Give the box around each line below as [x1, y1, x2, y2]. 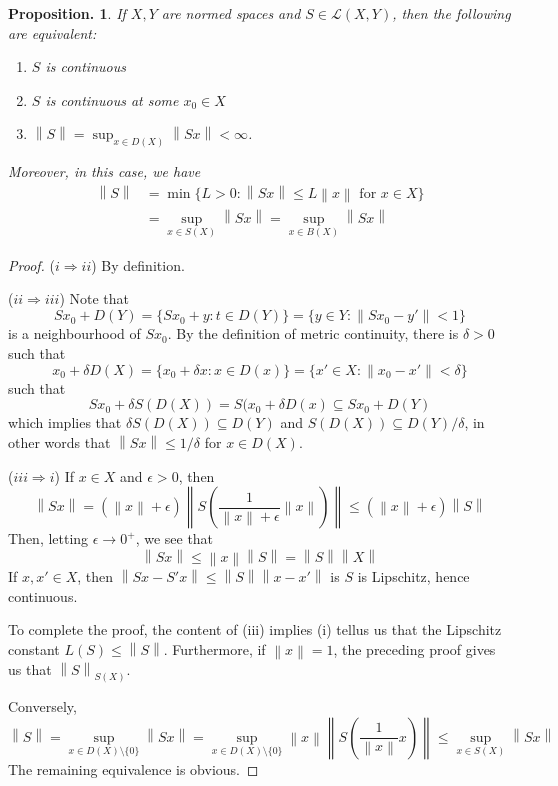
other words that [8, 431, 111, 452]
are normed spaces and [161, 3, 301, 23]
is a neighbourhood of [8, 323, 141, 344]
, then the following [392, 3, 511, 23]
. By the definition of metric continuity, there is [167, 323, 459, 344]
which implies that [8, 412, 122, 433]
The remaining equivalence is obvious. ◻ [8, 758, 259, 779]
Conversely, [8, 695, 77, 716]
